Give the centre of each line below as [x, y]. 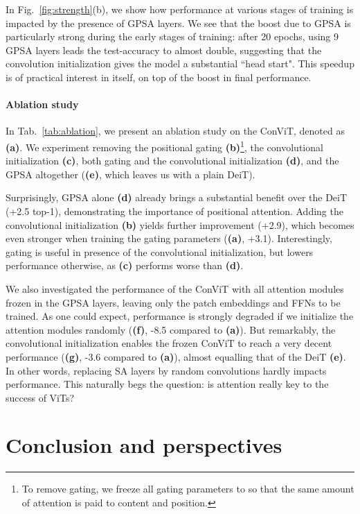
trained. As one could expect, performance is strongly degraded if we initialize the [180, 316]
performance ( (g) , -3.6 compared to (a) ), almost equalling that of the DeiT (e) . [176, 356]
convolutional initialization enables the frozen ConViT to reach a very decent [169, 343]
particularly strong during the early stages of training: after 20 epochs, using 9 [172, 36]
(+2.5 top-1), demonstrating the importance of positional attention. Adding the [174, 211]
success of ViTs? [40, 397]
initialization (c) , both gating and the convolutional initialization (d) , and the [172, 161]
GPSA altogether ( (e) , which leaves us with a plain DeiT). [130, 174]
